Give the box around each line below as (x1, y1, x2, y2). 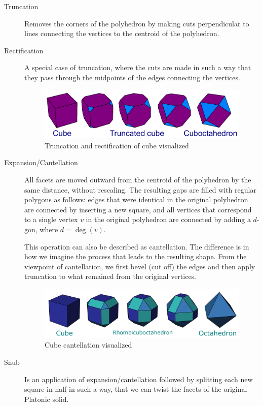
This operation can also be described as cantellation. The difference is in (24, 241, 249, 252)
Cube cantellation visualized (45, 339, 132, 350)
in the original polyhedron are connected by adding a (86, 214, 251, 225)
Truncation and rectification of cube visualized (45, 140, 189, 150)
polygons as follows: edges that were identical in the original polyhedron (24, 194, 248, 205)
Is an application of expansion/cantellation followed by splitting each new (24, 373, 253, 384)
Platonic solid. (24, 393, 69, 404)
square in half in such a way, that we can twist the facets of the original (24, 384, 247, 394)
